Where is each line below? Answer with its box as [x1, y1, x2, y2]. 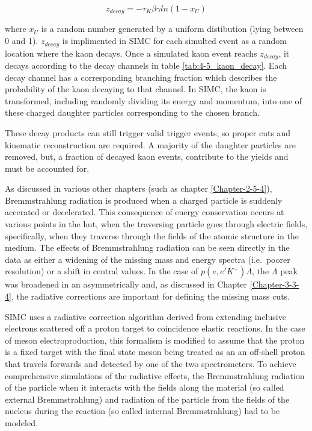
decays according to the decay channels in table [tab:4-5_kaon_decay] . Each [5, 58, 287, 71]
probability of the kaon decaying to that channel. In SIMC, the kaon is [5, 83, 266, 95]
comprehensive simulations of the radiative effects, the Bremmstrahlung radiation [5, 369, 305, 382]
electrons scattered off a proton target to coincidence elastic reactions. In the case [5, 322, 305, 335]
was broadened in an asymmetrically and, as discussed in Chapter [5, 278, 248, 291]
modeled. [5, 416, 38, 429]
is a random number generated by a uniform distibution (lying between [41, 22, 304, 35]
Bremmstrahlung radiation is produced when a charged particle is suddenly [5, 193, 283, 206]
